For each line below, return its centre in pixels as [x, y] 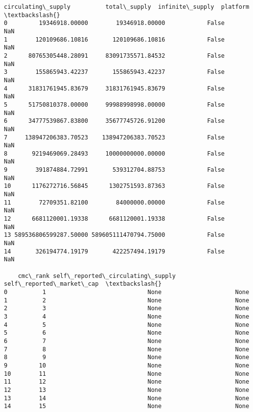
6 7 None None [127, 341]
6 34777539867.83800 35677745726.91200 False [115, 121]
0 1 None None [127, 292]
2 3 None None [127, 309]
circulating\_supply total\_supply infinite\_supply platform [127, 7]
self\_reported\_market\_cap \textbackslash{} [83, 284]
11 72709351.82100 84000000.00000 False [115, 202]
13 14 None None [127, 398]
